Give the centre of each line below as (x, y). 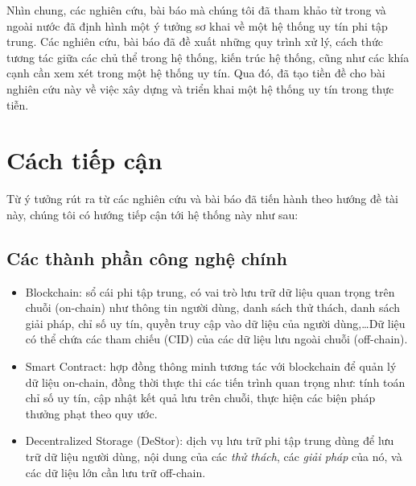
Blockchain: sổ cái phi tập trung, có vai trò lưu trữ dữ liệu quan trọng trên (210, 291)
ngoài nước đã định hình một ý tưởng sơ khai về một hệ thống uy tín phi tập (197, 25)
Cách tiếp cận (84, 160)
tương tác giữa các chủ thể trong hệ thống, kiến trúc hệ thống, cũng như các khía (208, 57)
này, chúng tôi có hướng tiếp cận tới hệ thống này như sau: (152, 214)
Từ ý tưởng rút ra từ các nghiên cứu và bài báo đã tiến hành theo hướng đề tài (203, 199)
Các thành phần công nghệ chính (147, 258)
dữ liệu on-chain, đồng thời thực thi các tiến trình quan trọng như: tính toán (215, 382)
